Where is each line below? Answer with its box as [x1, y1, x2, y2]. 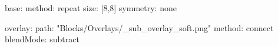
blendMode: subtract [5, 33, 80, 45]
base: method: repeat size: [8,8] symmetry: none [5, 2, 177, 14]
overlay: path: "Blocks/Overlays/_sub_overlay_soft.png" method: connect [5, 21, 274, 33]
